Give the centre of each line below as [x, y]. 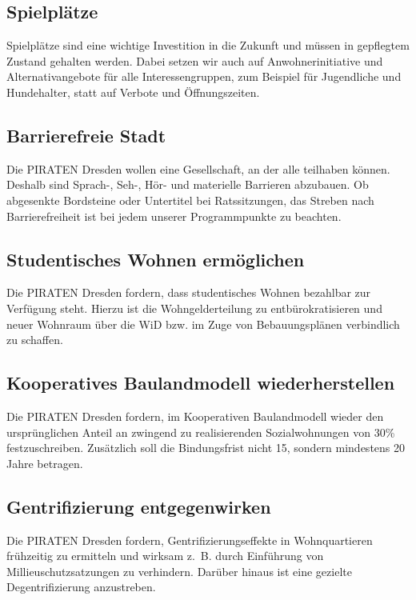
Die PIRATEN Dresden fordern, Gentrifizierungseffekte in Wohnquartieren [190, 540]
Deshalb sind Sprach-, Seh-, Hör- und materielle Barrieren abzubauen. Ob [188, 184]
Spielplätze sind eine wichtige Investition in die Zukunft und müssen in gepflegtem [208, 45]
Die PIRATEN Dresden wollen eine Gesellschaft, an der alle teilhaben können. [198, 168]
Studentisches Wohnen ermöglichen [156, 259]
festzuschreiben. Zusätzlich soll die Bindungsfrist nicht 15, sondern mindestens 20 [206, 448]
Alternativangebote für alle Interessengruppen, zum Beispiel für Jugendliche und [204, 76]
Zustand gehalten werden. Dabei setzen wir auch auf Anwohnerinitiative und [195, 60]
